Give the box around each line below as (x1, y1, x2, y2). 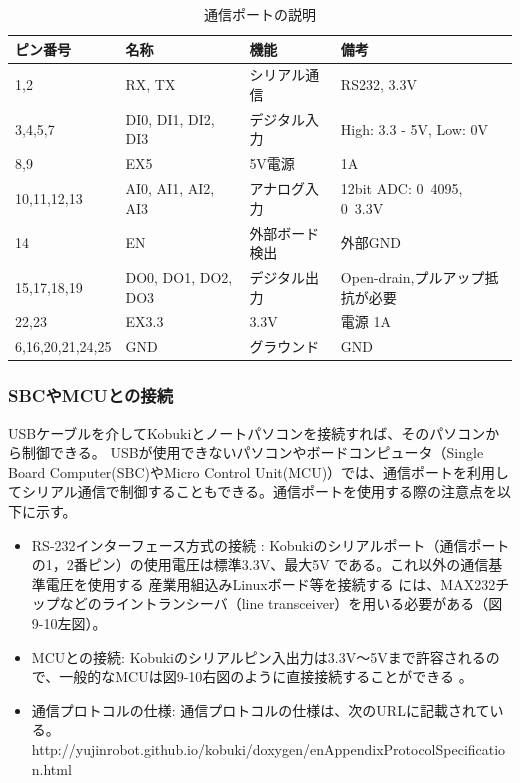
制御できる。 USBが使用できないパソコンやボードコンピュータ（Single (21, 442, 484, 463)
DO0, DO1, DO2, (125, 267, 233, 288)
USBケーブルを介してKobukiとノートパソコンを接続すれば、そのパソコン (8, 422, 486, 443)
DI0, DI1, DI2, (125, 108, 215, 129)
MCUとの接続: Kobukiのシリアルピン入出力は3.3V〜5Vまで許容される (31, 646, 486, 667)
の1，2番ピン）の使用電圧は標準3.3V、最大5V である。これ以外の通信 (31, 554, 489, 575)
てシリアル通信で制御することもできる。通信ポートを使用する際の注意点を (8, 481, 498, 502)
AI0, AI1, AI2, (125, 178, 215, 199)
